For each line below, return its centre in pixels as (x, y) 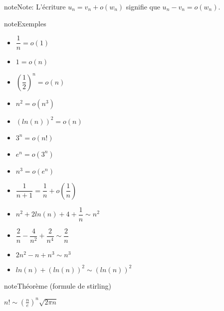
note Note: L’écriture (35, 6)
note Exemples (25, 23)
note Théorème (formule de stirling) (58, 285)
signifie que (143, 6)
